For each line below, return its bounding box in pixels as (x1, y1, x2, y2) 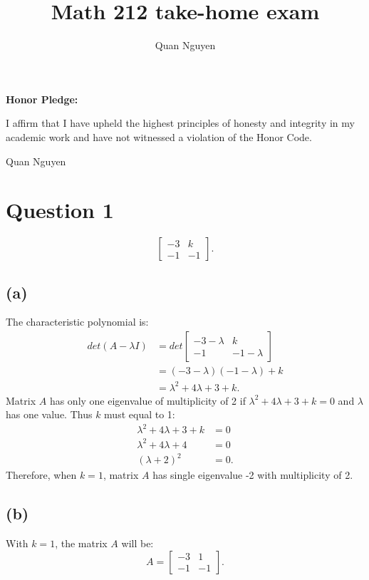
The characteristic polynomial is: (6, 314, 149, 329)
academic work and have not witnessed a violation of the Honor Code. (6, 129, 312, 144)
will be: (121, 536, 154, 551)
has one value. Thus (6, 407, 93, 422)
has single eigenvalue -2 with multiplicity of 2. (152, 467, 353, 482)
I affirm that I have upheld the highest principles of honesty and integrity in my (6, 115, 355, 130)
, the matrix (55, 536, 108, 551)
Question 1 (6, 195, 114, 224)
